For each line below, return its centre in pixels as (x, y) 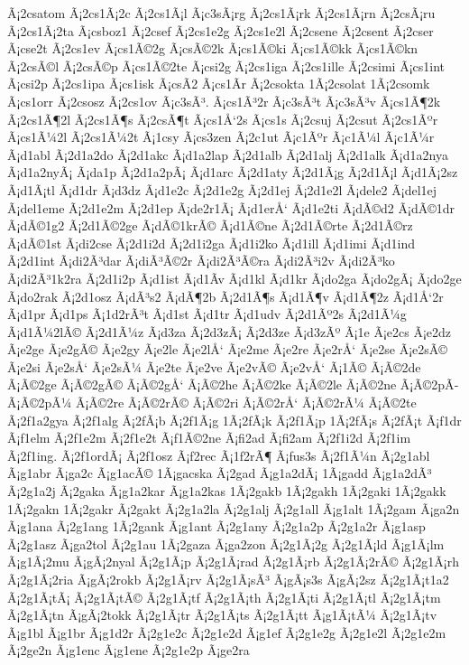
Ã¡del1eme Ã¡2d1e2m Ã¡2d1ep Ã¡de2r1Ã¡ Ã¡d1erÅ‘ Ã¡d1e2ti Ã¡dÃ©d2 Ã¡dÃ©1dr (231, 207)
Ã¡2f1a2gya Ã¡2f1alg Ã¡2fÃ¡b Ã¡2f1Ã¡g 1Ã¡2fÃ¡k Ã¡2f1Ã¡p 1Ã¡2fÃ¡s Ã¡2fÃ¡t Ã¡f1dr (234, 420)
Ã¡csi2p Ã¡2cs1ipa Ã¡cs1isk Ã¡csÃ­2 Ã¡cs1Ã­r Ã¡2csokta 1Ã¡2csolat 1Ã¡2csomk (219, 84)
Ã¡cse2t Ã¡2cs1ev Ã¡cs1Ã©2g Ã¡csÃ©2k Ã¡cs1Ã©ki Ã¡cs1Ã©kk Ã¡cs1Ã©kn (213, 48)
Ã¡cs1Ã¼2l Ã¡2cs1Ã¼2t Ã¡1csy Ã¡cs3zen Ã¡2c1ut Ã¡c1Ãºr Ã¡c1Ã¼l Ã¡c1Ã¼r (221, 137)
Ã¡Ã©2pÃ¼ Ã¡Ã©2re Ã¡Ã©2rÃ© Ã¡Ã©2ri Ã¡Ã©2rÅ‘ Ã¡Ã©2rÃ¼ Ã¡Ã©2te (212, 403)
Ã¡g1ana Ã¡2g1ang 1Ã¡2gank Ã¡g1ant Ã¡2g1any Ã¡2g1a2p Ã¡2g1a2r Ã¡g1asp (216, 526)
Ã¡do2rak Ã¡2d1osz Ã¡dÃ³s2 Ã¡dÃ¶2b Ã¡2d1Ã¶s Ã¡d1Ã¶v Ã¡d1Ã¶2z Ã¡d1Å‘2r (225, 296)
